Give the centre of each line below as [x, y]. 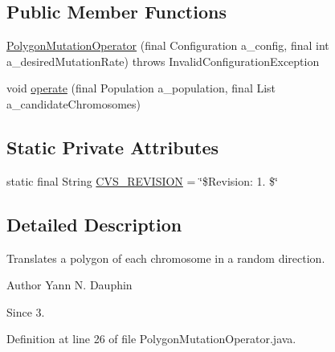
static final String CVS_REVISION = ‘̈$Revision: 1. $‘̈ [142, 180]
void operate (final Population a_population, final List [141, 88]
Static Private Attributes [113, 147]
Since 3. [26, 311]
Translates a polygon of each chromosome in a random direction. [166, 258]
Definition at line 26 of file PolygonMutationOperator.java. [151, 339]
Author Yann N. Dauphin [69, 285]
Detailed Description [94, 224]
